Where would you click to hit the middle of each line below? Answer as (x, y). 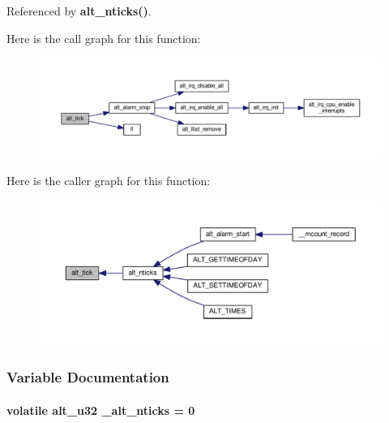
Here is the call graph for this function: (104, 38)
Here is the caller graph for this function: (109, 181)
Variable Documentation (88, 377)
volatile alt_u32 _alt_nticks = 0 (101, 410)
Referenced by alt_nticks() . (79, 11)
